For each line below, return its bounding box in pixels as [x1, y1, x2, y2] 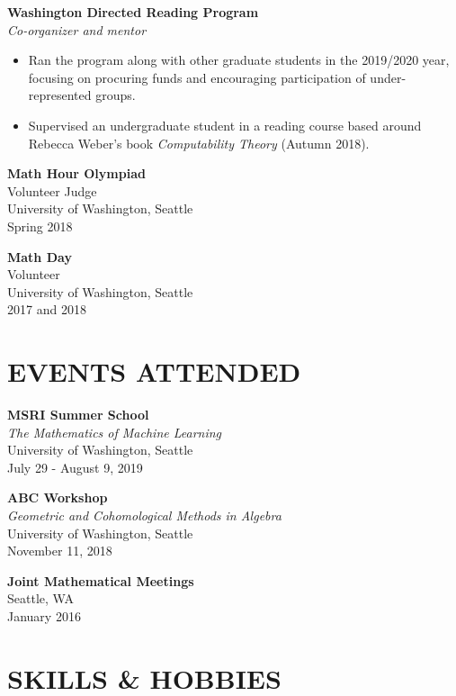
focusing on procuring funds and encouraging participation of [28, 68, 366, 86]
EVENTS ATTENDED [7, 353, 301, 390]
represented [28, 86, 92, 104]
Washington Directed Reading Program [7, 3, 259, 21]
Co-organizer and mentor [7, 20, 147, 39]
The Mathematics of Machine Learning [7, 422, 222, 441]
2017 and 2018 [7, 300, 86, 319]
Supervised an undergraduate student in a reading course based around [28, 115, 422, 134]
